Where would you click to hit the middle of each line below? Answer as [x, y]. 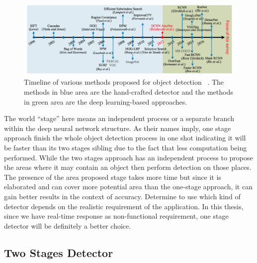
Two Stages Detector [59, 252]
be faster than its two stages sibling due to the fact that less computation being [126, 147]
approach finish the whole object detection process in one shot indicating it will [125, 138]
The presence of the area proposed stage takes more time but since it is [113, 177]
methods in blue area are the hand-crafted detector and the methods [128, 92]
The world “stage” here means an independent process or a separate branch [119, 118]
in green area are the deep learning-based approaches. [106, 101]
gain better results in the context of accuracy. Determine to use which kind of [122, 196]
